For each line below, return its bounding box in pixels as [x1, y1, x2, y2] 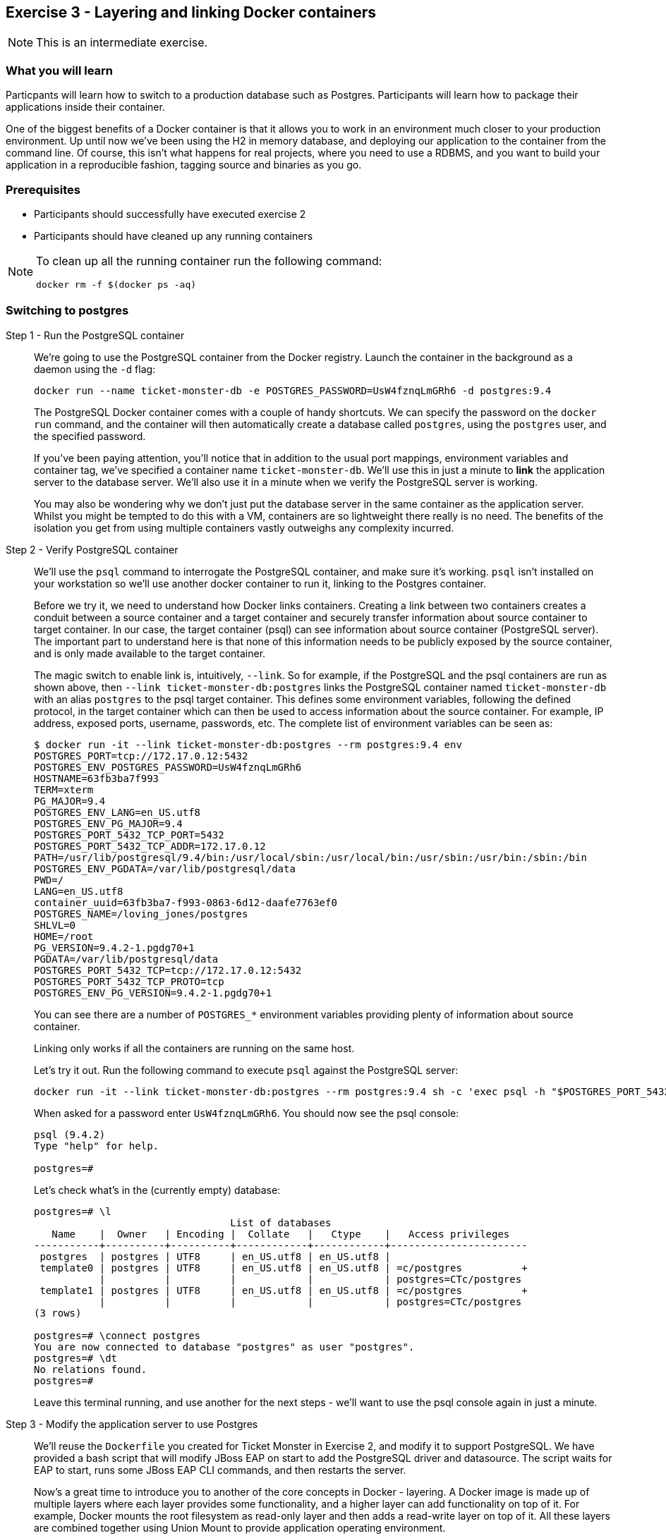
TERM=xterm [34, 783, 94, 795]
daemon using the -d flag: [34, 362, 156, 375]
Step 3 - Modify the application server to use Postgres [6, 1417, 258, 1430]
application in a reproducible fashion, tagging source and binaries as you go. [6, 159, 362, 171]
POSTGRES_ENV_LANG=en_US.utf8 [34, 806, 201, 818]
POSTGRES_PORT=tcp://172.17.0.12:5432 [34, 750, 248, 762]
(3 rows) [34, 1307, 82, 1319]
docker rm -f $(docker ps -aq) [36, 279, 197, 290]
